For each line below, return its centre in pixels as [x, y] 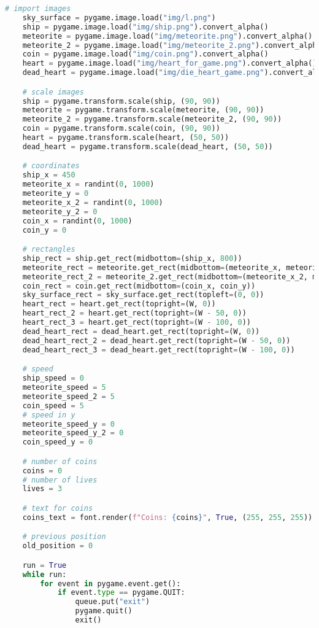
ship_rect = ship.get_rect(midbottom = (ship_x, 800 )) [132, 258]
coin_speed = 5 [53, 405]
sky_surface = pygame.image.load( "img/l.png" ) [119, 17]
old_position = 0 [58, 546]
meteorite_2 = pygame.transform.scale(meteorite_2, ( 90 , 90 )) [152, 119]
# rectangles [49, 250]
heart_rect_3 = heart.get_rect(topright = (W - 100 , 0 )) [136, 323]
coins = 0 [42, 471]
